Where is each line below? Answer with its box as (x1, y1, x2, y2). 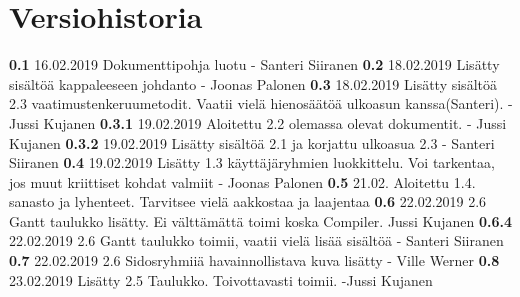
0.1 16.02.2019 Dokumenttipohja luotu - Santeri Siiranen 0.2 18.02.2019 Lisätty (9, 54, 500, 75)
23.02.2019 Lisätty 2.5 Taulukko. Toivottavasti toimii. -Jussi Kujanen (9, 269, 433, 290)
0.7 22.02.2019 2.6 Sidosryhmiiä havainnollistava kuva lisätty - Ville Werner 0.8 (9, 250, 500, 271)
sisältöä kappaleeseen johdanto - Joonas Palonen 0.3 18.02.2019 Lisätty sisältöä (9, 73, 497, 94)
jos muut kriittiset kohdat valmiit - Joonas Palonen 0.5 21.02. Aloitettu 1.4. (9, 171, 476, 192)
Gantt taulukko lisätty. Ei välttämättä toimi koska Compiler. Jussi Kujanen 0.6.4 (9, 210, 512, 231)
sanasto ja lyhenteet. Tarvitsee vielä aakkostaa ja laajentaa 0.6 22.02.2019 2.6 (9, 191, 487, 212)
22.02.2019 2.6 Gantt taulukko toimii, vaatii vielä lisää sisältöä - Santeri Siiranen (9, 230, 504, 251)
